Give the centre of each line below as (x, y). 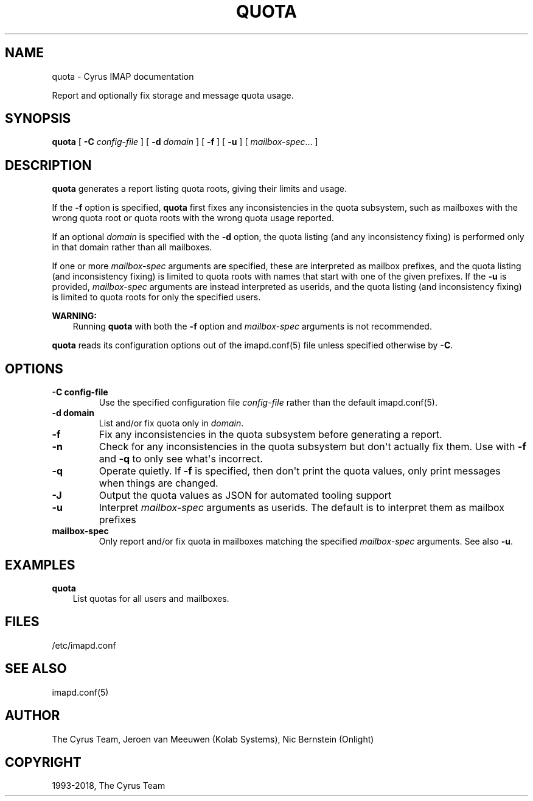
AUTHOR (33, 716)
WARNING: (75, 316)
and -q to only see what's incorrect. (181, 459)
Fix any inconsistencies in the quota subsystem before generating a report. (270, 435)
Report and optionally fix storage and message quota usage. (173, 95)
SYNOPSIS (38, 119)
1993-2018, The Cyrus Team (109, 786)
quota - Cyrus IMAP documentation (123, 76)
